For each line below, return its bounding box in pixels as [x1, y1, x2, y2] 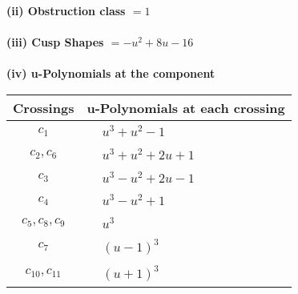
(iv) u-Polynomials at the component [6, 65, 215, 82]
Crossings [13, 98, 74, 117]
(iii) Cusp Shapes [6, 34, 104, 50]
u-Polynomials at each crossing [87, 98, 285, 117]
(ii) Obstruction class [6, 2, 126, 18]
